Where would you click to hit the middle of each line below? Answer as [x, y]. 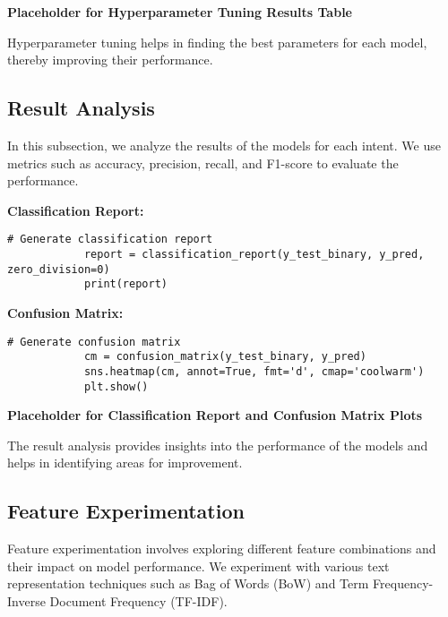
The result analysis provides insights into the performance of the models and [218, 445]
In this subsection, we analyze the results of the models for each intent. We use [224, 145]
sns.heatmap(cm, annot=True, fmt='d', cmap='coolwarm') [254, 371]
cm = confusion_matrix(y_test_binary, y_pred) [225, 357]
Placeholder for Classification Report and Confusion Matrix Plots [215, 415]
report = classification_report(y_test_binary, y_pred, [254, 255]
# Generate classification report [110, 240]
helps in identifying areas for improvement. [125, 463]
